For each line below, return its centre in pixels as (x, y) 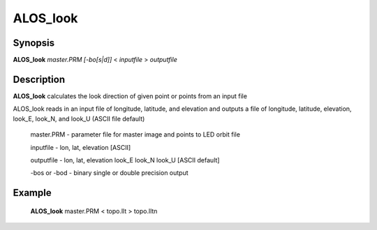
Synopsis (34, 43)
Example (32, 193)
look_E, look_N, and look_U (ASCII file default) (79, 118)
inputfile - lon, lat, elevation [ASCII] (81, 147)
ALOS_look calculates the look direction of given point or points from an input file (130, 96)
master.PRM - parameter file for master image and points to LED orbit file (135, 135)
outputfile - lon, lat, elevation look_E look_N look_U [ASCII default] (125, 160)
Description (39, 79)
